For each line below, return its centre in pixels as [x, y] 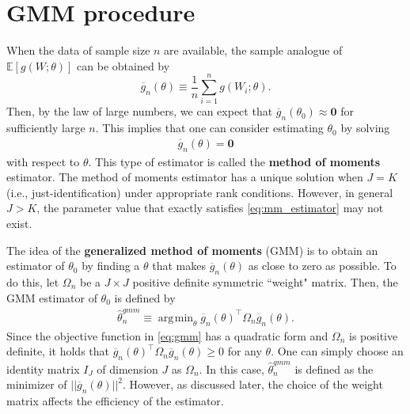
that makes [179, 266]
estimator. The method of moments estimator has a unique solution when [185, 177]
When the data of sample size [78, 50]
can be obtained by [123, 65]
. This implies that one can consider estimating [209, 128]
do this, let [33, 282]
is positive [374, 335]
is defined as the [334, 368]
